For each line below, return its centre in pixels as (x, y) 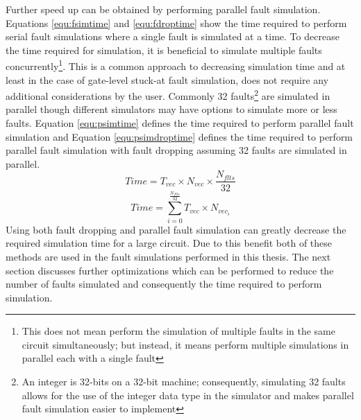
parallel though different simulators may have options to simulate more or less (171, 109)
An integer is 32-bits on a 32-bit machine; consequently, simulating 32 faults (184, 382)
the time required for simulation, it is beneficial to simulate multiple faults (164, 50)
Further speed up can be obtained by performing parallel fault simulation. (163, 9)
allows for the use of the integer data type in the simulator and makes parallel (188, 395)
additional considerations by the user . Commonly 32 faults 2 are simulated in (168, 95)
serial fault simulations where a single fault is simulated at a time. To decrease (173, 36)
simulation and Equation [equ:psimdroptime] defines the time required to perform (179, 136)
